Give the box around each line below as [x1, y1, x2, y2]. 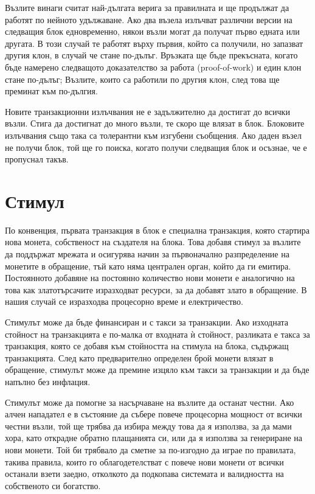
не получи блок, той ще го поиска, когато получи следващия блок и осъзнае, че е [5, 141, 307, 153]
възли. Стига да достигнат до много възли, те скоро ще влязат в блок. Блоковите [5, 117, 305, 130]
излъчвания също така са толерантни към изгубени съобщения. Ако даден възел [5, 128, 302, 141]
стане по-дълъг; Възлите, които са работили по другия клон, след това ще [5, 72, 280, 85]
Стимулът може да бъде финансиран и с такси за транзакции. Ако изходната [5, 316, 288, 328]
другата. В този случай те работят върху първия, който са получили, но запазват [5, 37, 303, 49]
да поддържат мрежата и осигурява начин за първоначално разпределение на [5, 248, 289, 260]
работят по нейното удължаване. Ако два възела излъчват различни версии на [5, 13, 292, 26]
